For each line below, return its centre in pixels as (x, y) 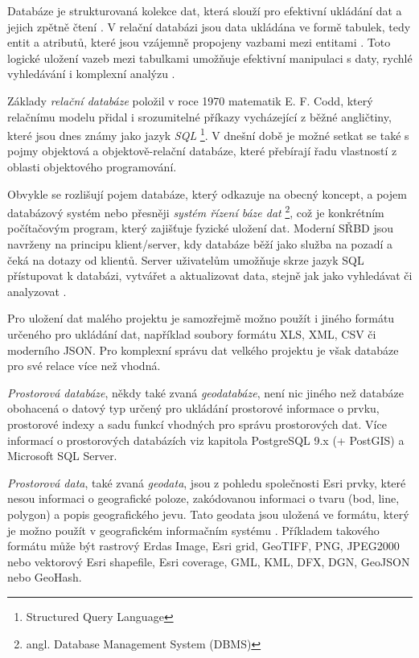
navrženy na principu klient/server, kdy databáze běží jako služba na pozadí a (200, 244)
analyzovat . (37, 291)
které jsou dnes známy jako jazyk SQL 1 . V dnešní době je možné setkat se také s (208, 134)
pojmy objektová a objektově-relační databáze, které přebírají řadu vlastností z (202, 151)
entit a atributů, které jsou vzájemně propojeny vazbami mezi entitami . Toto (199, 42)
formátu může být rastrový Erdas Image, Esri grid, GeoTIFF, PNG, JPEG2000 (203, 546)
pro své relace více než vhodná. (84, 366)
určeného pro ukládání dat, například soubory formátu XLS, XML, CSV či (192, 334)
